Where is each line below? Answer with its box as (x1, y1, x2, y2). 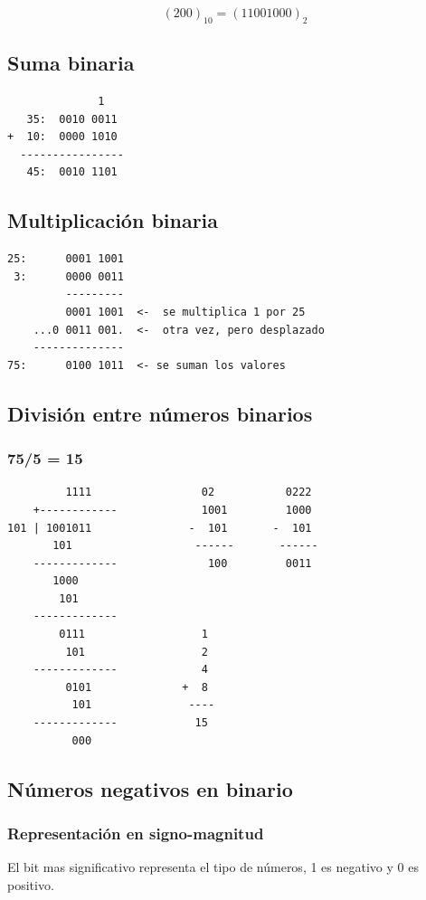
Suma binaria (7, 49, 135, 77)
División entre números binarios (7, 399, 313, 427)
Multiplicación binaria (7, 206, 219, 234)
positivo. (7, 875, 54, 894)
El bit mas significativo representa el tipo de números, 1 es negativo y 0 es (7, 857, 419, 876)
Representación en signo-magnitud (7, 821, 264, 844)
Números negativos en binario (7, 774, 293, 802)
